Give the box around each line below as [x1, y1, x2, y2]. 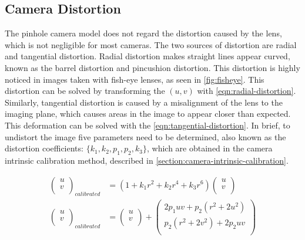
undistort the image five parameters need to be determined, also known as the [5, 130, 286, 143]
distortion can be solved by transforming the [5, 84, 165, 97]
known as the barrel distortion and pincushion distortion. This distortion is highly [5, 61, 300, 73]
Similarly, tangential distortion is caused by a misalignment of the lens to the [5, 96, 283, 108]
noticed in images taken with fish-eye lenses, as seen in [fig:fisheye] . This [5, 73, 264, 85]
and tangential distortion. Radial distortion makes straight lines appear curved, [5, 50, 290, 62]
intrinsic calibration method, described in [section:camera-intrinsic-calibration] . [5, 154, 289, 166]
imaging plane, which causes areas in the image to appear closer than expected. [5, 107, 291, 120]
